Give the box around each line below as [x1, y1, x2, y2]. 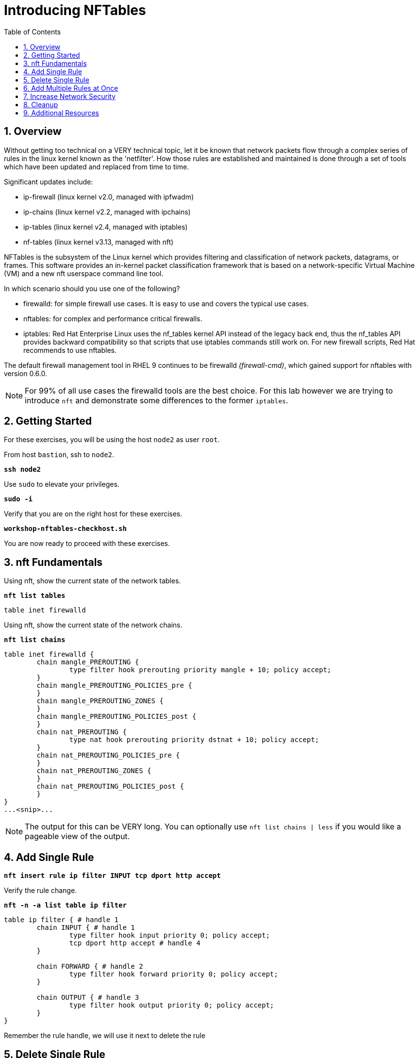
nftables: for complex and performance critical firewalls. [23, 314, 202, 323]
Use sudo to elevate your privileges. [4, 480, 119, 489]
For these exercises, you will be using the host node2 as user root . [4, 435, 220, 444]
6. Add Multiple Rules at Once [23, 83, 118, 92]
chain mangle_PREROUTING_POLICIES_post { [36, 712, 197, 721]
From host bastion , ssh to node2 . [4, 450, 115, 459]
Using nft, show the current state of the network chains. [4, 621, 183, 629]
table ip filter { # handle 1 [4, 916, 119, 924]
